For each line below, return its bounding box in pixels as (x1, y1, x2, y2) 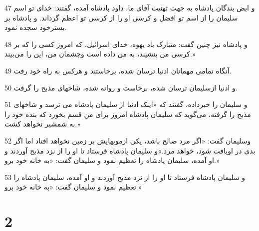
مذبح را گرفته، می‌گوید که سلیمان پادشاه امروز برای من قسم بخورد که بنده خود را (4, 108, 251, 119)
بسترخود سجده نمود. (4, 22, 67, 32)
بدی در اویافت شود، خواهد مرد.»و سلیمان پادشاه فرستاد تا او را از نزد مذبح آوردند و (4, 145, 256, 155)
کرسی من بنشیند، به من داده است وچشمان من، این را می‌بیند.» (4, 48, 196, 59)
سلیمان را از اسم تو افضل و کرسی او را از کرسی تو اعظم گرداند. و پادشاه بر (4, 12, 238, 22)
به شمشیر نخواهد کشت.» (4, 118, 80, 129)
